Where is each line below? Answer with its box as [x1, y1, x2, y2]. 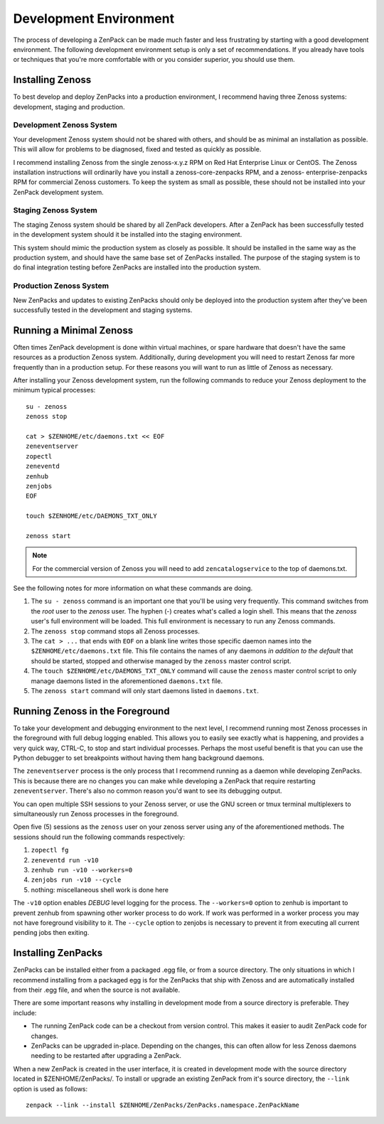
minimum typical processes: [13, 386, 96, 395]
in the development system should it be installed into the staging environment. [13, 230, 242, 239]
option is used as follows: [13, 1084, 88, 1093]
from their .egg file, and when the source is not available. [13, 985, 181, 994]
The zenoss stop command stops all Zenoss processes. [31, 626, 201, 636]
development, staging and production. [13, 102, 125, 111]
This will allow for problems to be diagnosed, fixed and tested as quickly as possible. [13, 145, 262, 154]
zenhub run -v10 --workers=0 [31, 866, 133, 874]
